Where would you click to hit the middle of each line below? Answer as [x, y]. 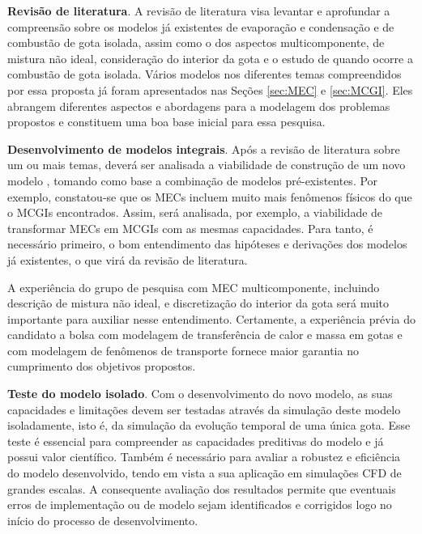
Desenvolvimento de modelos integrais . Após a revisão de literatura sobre [204, 148]
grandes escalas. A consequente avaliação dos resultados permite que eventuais [202, 488]
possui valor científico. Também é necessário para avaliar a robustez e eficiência [204, 457]
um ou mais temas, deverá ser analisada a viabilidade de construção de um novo [207, 165]
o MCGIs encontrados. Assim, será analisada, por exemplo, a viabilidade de [195, 212]
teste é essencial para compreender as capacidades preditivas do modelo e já [196, 441]
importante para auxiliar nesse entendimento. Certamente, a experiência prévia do [211, 318]
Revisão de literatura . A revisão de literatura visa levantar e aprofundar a [199, 11]
